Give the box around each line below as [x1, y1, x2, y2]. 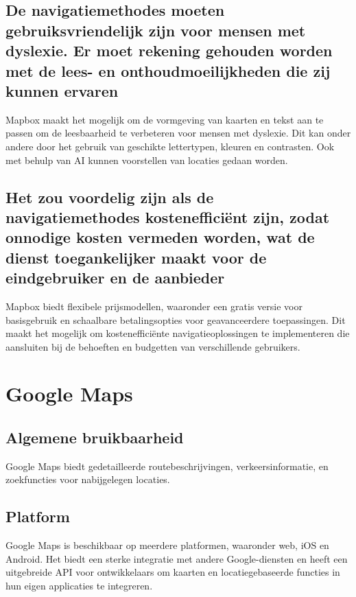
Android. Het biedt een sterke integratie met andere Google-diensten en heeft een [5, 551, 348, 565]
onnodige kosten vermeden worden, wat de [5, 226, 315, 248]
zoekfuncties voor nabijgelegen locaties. [5, 472, 170, 487]
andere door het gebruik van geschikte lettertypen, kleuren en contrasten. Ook [5, 139, 335, 153]
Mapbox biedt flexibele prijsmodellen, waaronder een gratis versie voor [5, 298, 302, 313]
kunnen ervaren [5, 80, 119, 101]
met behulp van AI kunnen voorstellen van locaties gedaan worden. [5, 152, 288, 167]
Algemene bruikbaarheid [5, 427, 184, 448]
